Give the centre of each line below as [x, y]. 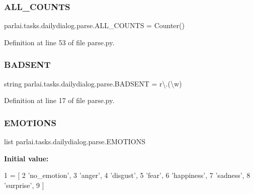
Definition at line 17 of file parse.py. [59, 100]
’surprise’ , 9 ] [24, 185]
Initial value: [26, 158]
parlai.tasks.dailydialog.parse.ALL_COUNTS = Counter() [94, 25]
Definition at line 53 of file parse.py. [59, 42]
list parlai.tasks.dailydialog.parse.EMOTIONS [75, 141]
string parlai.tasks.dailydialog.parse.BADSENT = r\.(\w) [93, 83]
